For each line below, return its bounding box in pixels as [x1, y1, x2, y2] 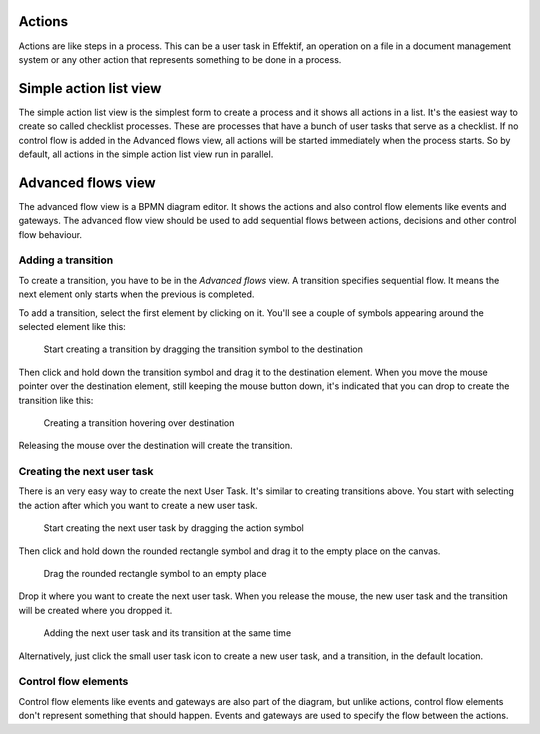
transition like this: [18, 394, 94, 406]
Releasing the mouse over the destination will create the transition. [18, 440, 294, 452]
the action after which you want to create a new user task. [18, 499, 258, 511]
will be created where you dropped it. [18, 604, 173, 616]
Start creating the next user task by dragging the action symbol [43, 522, 304, 534]
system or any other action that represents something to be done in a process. [18, 53, 342, 65]
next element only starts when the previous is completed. [18, 288, 255, 300]
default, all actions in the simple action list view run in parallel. [18, 148, 274, 160]
